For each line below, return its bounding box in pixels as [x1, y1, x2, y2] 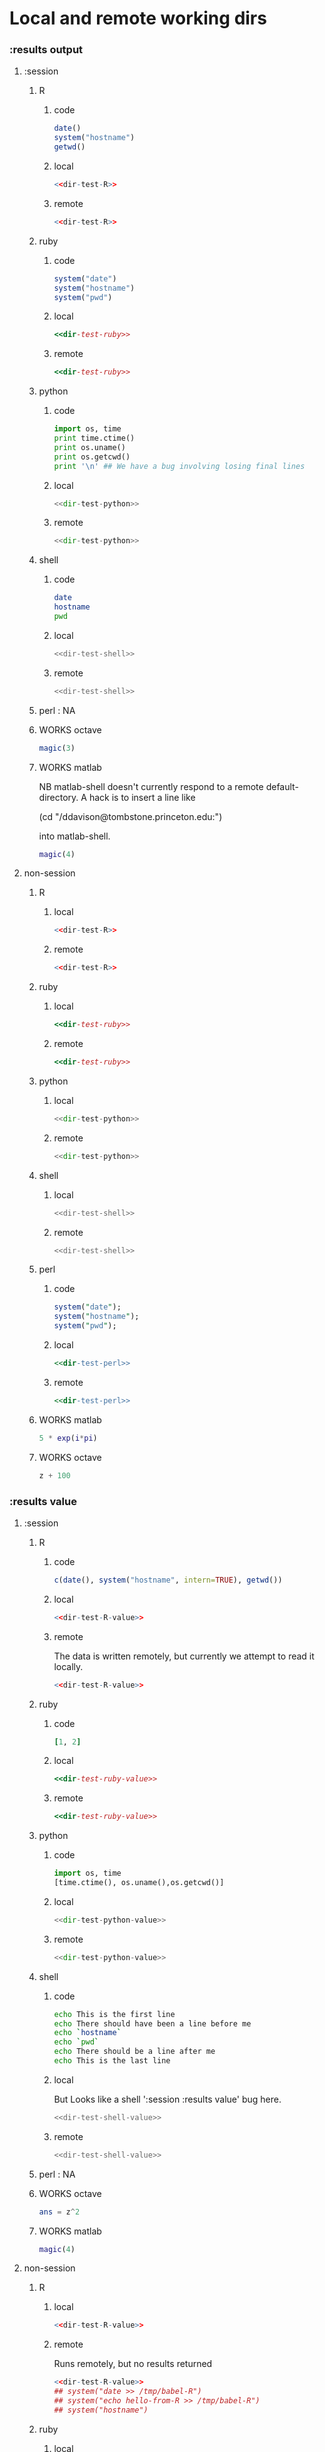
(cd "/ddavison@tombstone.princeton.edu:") [38, 810, 223, 822]
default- [265, 780, 299, 792]
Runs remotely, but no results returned [53, 2358, 213, 2370]
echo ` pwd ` [53, 2037, 100, 2047]
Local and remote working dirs [9, 7, 267, 30]
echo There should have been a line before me [53, 2018, 252, 2029]
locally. [53, 1660, 84, 1672]
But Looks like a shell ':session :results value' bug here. [53, 2093, 282, 2105]
